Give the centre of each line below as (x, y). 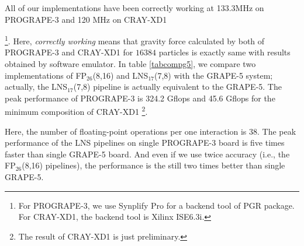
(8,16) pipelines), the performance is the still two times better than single (153, 165)
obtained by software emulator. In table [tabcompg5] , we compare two (130, 64)
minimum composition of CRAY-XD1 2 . (76, 111)
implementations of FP (46, 75)
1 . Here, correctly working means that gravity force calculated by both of (135, 40)
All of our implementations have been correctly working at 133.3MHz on (134, 8)
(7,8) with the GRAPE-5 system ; (213, 75)
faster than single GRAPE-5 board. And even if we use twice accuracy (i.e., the (147, 154)
